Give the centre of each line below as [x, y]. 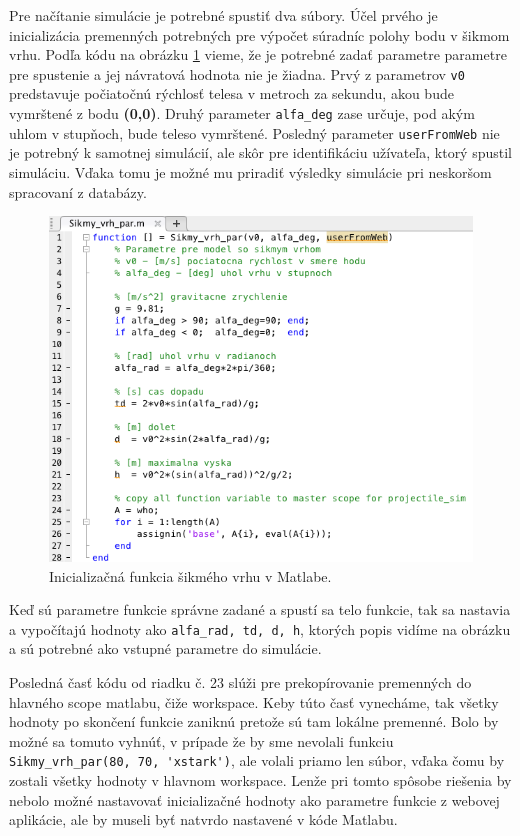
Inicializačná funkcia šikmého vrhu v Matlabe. [190, 575]
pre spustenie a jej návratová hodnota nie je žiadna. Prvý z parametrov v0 [237, 73]
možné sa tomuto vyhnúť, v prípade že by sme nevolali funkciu [201, 740]
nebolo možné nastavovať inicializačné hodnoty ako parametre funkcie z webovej [254, 799]
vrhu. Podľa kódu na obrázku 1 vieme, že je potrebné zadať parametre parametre [258, 54]
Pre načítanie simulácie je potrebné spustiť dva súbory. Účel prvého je [223, 15]
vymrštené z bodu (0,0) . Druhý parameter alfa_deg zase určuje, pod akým [242, 113]
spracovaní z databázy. [78, 191]
